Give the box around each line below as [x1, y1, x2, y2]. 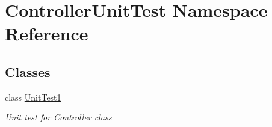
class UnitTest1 [5, 90, 61, 103]
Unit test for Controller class [5, 111, 112, 123]
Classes [5, 62, 51, 81]
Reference [5, 21, 88, 46]
